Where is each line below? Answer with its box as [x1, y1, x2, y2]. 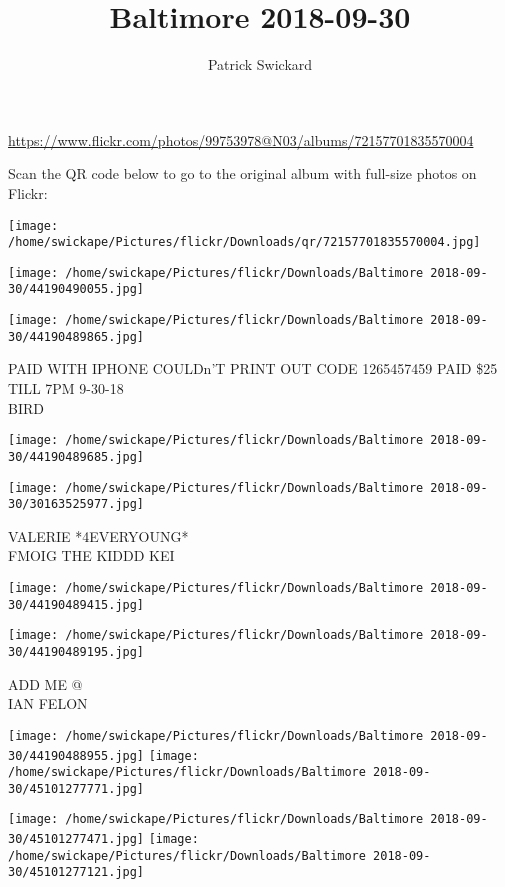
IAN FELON [8, 693, 88, 714]
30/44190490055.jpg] [8, 282, 145, 297]
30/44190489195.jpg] [8, 645, 145, 659]
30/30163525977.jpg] [8, 497, 145, 512]
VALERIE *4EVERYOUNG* [8, 525, 189, 546]
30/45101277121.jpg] [8, 865, 145, 880]
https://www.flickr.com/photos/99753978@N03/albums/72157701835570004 [8, 129, 474, 150]
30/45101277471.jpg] [8, 832, 145, 847]
